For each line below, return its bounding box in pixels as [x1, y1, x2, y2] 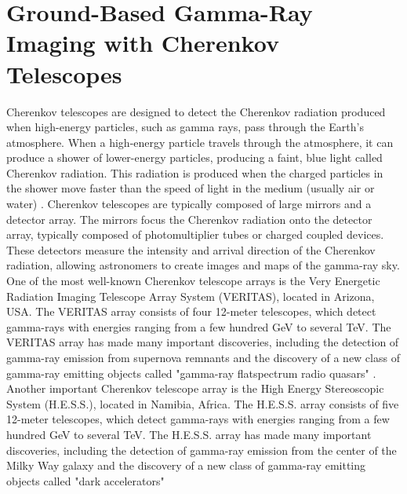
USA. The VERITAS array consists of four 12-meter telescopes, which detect [6, 303, 376, 320]
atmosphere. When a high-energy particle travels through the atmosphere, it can [6, 134, 394, 150]
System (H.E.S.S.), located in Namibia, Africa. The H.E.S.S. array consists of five [6, 395, 399, 412]
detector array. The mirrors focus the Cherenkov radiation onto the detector [6, 210, 372, 227]
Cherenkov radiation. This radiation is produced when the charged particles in [6, 164, 383, 181]
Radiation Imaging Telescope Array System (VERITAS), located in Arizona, [6, 287, 375, 304]
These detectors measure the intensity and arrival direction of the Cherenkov [6, 241, 376, 258]
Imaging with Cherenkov [6, 27, 279, 59]
